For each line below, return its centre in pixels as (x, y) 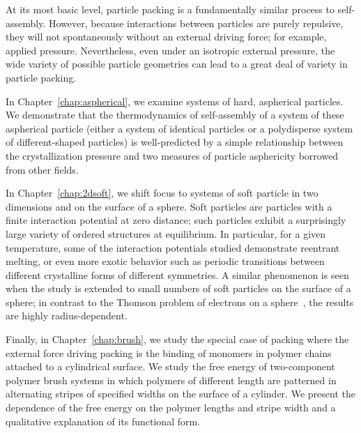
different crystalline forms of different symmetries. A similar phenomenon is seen (177, 274)
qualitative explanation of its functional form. (103, 421)
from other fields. (42, 169)
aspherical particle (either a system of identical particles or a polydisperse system (179, 128)
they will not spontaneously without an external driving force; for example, (166, 37)
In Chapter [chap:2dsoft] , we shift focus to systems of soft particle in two (162, 193)
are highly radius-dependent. (67, 316)
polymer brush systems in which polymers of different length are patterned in (171, 380)
